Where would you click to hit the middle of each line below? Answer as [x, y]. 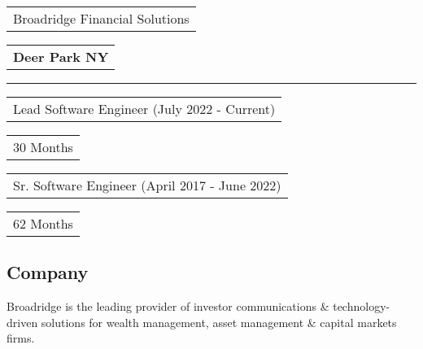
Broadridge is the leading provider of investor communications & [168, 306]
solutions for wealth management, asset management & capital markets [219, 322]
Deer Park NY [61, 57]
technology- [362, 306]
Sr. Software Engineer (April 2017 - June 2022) [147, 185]
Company [48, 272]
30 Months [43, 147]
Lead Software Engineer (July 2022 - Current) [144, 109]
